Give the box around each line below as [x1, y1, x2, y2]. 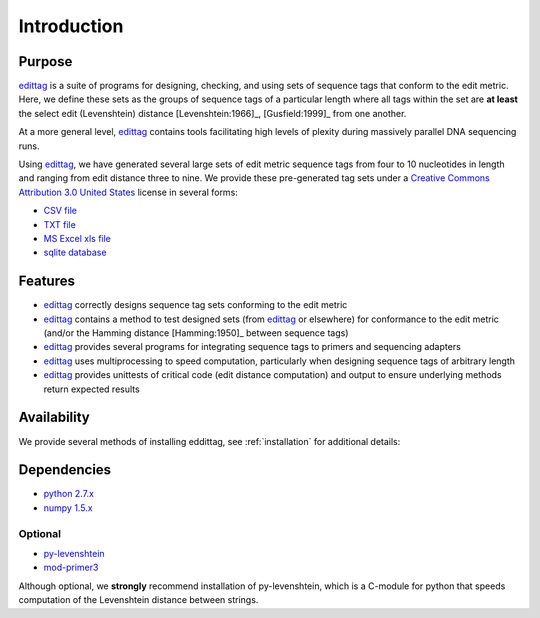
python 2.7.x [43, 488, 95, 500]
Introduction [18, 15, 124, 37]
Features [18, 273, 75, 290]
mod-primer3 [43, 561, 99, 574]
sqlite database [43, 246, 107, 259]
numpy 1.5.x [43, 501, 94, 514]
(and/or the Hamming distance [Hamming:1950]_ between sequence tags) [43, 327, 349, 339]
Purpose [18, 53, 73, 70]
